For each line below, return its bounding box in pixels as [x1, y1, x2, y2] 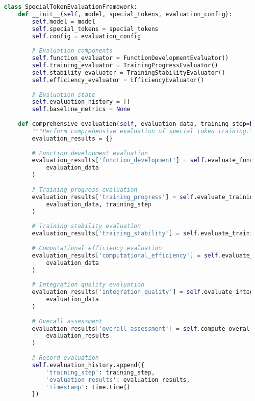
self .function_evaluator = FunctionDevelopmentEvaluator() [32, 55, 229, 62]
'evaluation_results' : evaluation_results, [46, 376, 190, 383]
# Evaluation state [32, 91, 96, 98]
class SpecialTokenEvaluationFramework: [4, 3, 138, 10]
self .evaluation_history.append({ [32, 361, 145, 369]
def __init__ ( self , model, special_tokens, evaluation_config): [18, 10, 232, 18]
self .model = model [32, 18, 96, 25]
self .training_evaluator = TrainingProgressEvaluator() [32, 62, 218, 69]
